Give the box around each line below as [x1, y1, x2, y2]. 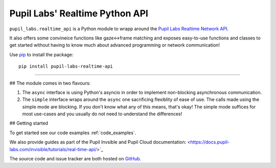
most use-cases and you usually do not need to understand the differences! [22, 111, 182, 117]
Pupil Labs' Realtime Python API [9, 8, 148, 19]
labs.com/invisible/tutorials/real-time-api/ [9, 146, 97, 152]
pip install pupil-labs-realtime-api [18, 64, 113, 69]
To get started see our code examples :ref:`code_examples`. [9, 130, 136, 136]
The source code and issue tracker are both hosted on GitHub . [9, 156, 142, 162]
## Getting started [9, 120, 49, 127]
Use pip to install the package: [9, 51, 74, 57]
